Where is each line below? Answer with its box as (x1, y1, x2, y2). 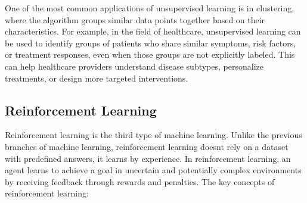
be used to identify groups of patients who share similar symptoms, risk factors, (5, 36, 296, 49)
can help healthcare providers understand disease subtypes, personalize (5, 60, 263, 72)
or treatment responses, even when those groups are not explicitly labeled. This (5, 48, 295, 61)
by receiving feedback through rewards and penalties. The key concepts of (5, 175, 275, 188)
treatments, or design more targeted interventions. (5, 71, 188, 84)
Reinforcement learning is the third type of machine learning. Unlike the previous (5, 129, 302, 141)
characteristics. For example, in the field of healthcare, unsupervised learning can (5, 25, 301, 38)
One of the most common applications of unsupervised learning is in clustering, (5, 2, 294, 14)
